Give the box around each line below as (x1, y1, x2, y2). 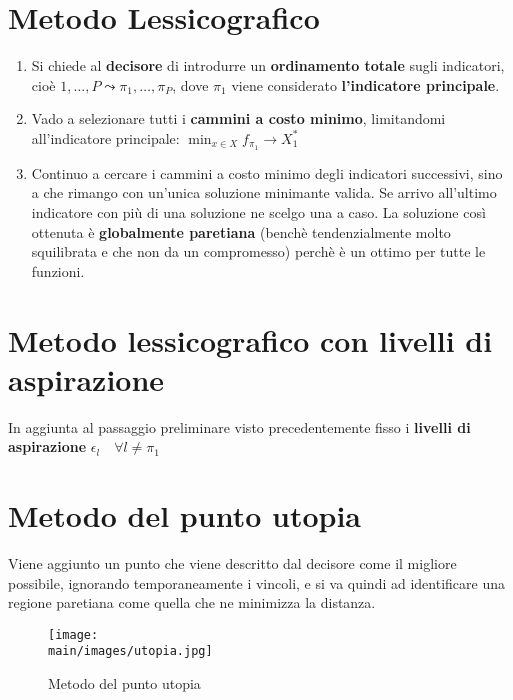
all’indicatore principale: (31, 127, 180, 148)
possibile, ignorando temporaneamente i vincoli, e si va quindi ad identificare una (8, 572, 505, 593)
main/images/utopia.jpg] (48, 644, 213, 659)
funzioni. (31, 260, 85, 281)
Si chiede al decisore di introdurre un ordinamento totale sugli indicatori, (31, 55, 505, 76)
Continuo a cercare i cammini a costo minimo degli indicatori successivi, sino (31, 162, 503, 183)
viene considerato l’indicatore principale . (231, 74, 500, 95)
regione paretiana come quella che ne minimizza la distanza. (8, 592, 376, 613)
